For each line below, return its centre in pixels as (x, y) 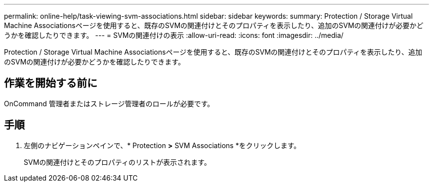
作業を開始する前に (51, 83)
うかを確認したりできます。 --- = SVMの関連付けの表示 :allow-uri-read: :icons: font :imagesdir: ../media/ (174, 35)
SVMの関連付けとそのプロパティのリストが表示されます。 (117, 162)
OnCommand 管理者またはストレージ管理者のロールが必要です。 (109, 103)
